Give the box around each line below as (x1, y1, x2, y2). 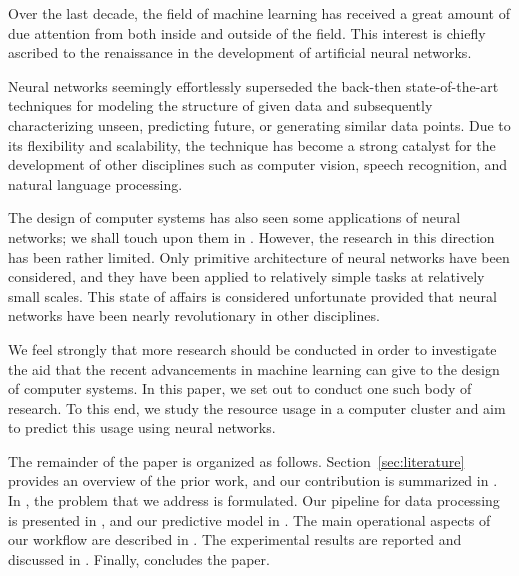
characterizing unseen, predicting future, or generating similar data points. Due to (8, 114, 511, 135)
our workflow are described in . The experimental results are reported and (8, 529, 462, 550)
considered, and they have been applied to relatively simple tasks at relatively (8, 266, 485, 287)
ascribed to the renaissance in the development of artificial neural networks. (8, 42, 472, 63)
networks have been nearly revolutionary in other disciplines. (8, 305, 380, 326)
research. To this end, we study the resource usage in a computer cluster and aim (8, 397, 506, 418)
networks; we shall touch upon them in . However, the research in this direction (8, 226, 495, 247)
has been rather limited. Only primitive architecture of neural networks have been (8, 246, 510, 267)
